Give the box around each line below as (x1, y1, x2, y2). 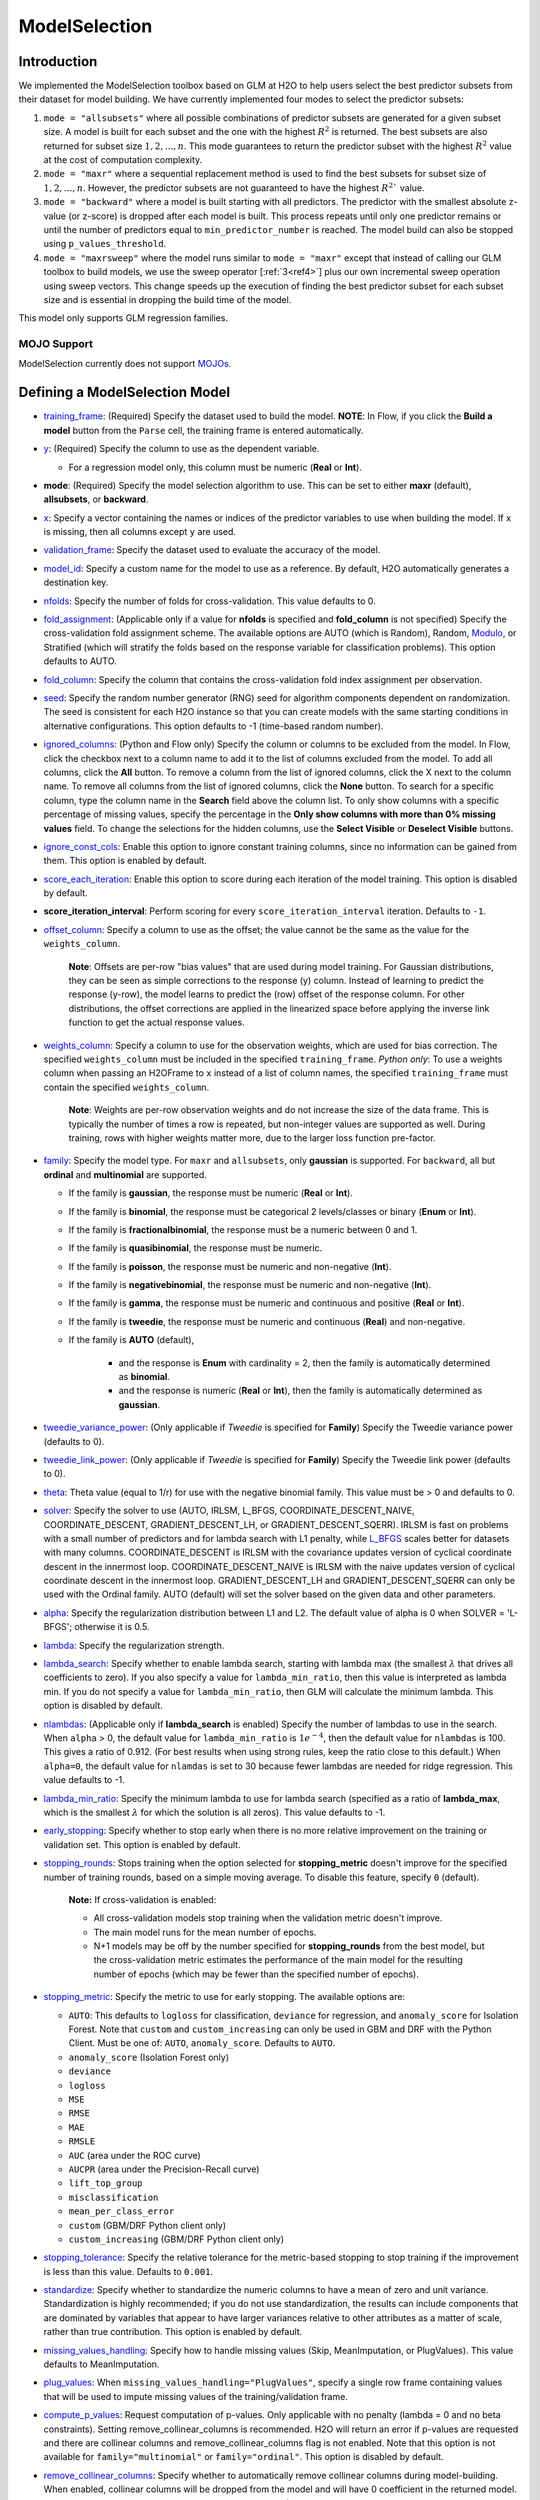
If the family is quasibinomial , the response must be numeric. (68, 1242, 323, 1254)
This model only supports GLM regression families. (18, 312, 229, 324)
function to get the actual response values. (68, 1016, 245, 1029)
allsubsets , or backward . (43, 493, 149, 505)
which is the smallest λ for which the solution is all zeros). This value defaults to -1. (43, 1806, 386, 1818)
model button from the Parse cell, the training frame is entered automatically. (43, 424, 364, 436)
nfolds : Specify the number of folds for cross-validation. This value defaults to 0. (43, 595, 377, 607)
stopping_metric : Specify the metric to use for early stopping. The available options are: (43, 1991, 405, 2003)
